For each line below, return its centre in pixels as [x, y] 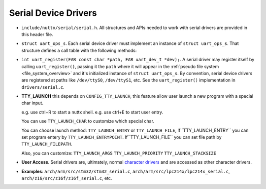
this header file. [37, 34]
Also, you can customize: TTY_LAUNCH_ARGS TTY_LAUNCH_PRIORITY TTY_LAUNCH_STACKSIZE [119, 153]
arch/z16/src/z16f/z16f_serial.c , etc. [67, 178]
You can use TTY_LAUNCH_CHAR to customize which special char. [88, 121]
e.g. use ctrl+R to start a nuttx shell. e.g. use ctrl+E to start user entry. [92, 112]
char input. [33, 103]
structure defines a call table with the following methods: [79, 50]
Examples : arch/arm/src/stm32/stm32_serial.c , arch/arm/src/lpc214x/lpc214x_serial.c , [126, 171]
